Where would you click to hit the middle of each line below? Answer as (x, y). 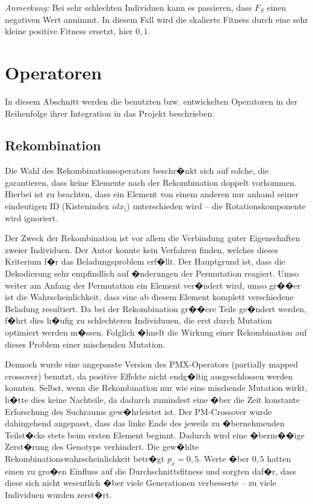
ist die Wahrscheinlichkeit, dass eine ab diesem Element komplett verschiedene (149, 297)
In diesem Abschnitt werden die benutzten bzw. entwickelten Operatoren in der (151, 101)
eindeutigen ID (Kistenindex (57, 206)
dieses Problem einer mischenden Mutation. (85, 344)
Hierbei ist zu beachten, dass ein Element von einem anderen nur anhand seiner (152, 194)
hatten (279, 458)
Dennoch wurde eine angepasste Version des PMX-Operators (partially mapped (152, 364)
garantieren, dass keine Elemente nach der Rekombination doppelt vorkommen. (151, 182)
